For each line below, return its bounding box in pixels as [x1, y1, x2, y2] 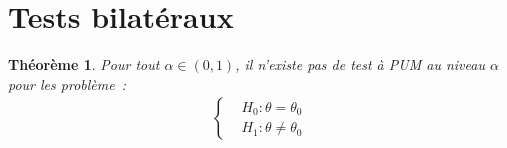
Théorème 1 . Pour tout [8, 54, 160, 75]
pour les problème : [8, 73, 127, 94]
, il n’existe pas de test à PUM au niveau [235, 54, 485, 75]
